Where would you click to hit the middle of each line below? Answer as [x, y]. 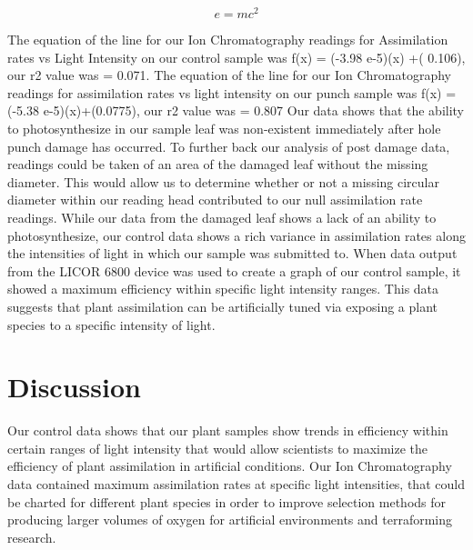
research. [32, 537]
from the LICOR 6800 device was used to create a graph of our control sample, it [234, 270]
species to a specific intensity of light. [111, 324]
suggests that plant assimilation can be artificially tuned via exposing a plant [223, 306]
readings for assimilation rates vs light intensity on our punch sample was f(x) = [232, 92]
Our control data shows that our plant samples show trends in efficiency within [228, 430]
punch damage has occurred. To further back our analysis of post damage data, [229, 146]
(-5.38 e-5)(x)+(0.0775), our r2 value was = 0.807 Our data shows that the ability [236, 110]
